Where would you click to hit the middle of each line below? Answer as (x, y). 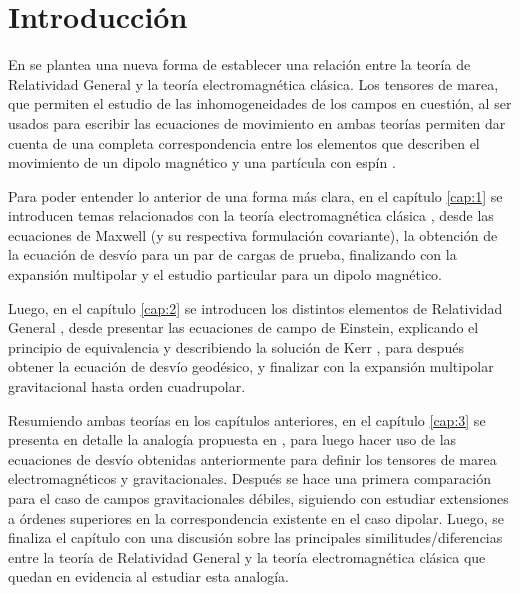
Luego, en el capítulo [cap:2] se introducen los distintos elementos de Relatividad (255, 307)
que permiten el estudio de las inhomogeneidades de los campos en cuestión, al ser (260, 103)
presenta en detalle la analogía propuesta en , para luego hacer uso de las (232, 439)
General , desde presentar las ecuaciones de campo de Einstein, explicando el (243, 327)
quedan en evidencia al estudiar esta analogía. (148, 576)
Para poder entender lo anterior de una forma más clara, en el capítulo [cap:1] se (255, 195)
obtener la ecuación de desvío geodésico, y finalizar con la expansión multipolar (251, 366)
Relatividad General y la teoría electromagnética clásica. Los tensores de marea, (253, 83)
